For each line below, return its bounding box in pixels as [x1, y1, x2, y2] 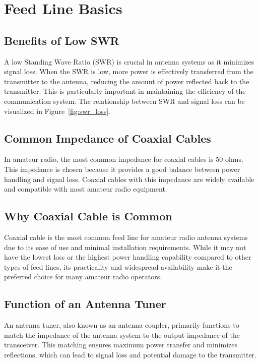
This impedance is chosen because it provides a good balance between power [4, 163, 240, 174]
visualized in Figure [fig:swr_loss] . [4, 105, 111, 116]
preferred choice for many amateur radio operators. [4, 271, 162, 282]
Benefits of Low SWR [4, 32, 119, 48]
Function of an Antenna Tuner [4, 296, 166, 312]
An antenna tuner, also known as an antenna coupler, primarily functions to [4, 320, 239, 330]
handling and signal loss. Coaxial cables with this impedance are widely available [4, 173, 254, 184]
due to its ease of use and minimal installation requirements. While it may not [4, 241, 246, 252]
